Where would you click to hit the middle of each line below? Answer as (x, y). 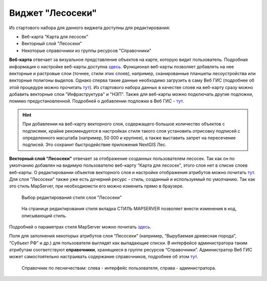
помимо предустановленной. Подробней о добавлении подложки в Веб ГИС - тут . (96, 101)
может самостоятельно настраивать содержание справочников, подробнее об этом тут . (104, 257)
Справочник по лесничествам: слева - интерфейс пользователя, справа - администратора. (119, 268)
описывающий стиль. (44, 216)
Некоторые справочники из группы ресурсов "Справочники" (87, 50)
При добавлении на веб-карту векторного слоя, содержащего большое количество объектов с (124, 124)
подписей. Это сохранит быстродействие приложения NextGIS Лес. (94, 145)
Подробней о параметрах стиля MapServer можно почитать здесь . (80, 227)
